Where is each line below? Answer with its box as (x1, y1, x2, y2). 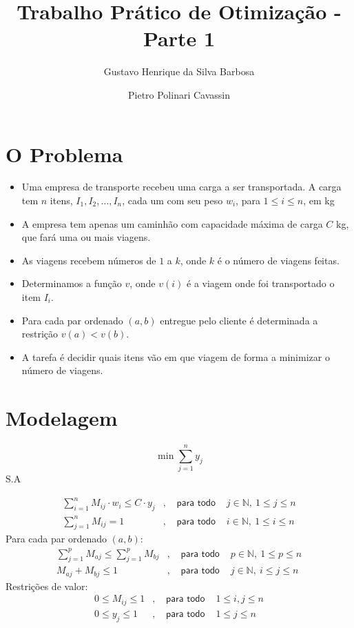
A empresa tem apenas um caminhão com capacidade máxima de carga (21, 216, 323, 230)
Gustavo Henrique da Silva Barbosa (103, 64, 255, 79)
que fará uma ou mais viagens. (21, 230, 151, 244)
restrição (21, 326, 59, 341)
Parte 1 (143, 24, 216, 52)
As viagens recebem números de (21, 253, 156, 267)
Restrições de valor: (6, 578, 88, 593)
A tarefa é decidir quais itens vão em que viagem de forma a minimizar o (21, 349, 330, 364)
